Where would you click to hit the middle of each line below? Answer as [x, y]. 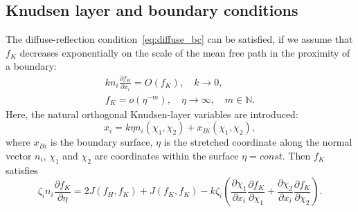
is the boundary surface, [101, 142]
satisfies [22, 170]
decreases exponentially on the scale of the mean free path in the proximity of [185, 52]
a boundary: [31, 66]
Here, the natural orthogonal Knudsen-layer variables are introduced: [152, 114]
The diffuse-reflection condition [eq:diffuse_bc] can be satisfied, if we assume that [179, 39]
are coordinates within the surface [167, 155]
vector [19, 155]
